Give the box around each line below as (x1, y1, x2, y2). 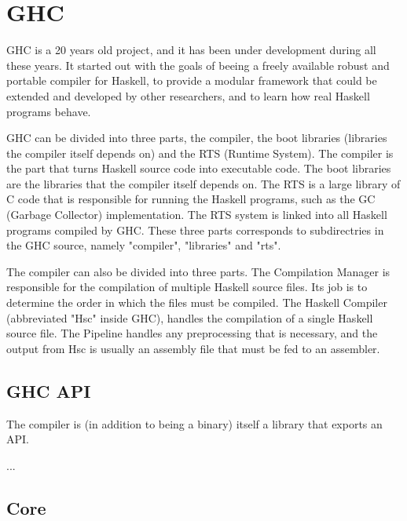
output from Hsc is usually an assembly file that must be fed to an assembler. (6, 340, 380, 356)
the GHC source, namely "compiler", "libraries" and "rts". (6, 237, 281, 253)
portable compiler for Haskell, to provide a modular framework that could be (6, 72, 377, 89)
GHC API (6, 378, 91, 403)
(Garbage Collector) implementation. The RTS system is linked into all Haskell (6, 206, 387, 223)
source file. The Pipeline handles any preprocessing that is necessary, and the (6, 325, 378, 341)
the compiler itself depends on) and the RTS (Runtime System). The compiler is (6, 144, 394, 161)
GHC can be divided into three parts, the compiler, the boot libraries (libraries (6, 129, 387, 146)
